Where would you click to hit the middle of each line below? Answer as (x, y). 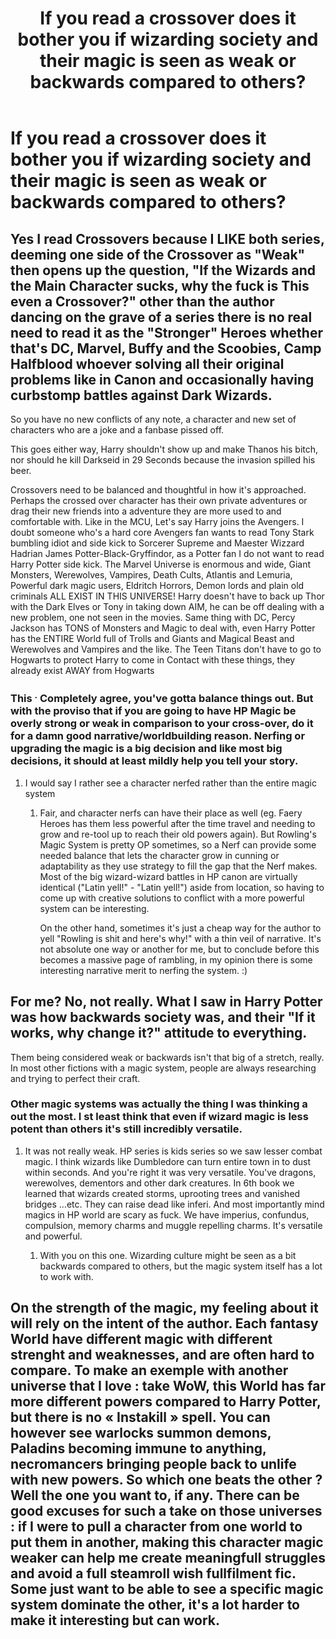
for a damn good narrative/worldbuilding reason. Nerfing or (158, 736)
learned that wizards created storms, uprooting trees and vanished (162, 1193)
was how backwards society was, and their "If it (163, 1017)
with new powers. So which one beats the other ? (166, 1480)
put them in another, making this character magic (167, 1542)
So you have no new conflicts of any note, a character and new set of (153, 419)
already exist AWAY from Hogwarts (82, 670)
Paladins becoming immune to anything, (138, 1448)
